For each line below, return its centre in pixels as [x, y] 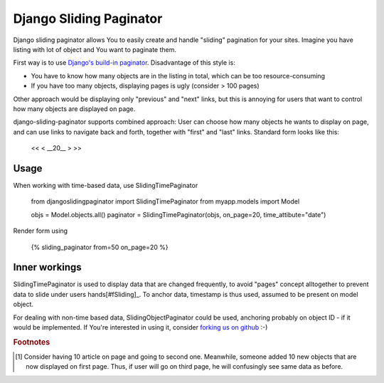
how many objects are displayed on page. [74, 109]
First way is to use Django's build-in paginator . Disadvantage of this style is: [124, 63]
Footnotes [32, 342]
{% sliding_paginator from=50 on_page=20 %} [100, 247]
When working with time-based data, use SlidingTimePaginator [106, 185]
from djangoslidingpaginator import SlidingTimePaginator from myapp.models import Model [165, 201]
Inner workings [47, 267]
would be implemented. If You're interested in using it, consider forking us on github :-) [140, 327]
